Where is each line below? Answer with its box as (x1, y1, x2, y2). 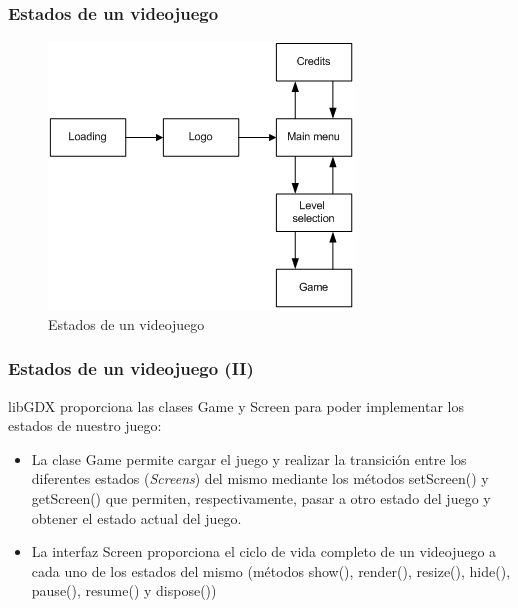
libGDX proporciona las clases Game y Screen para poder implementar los (8, 395, 464, 416)
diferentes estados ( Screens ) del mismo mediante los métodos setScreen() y (31, 468, 489, 489)
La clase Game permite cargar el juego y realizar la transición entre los (31, 448, 467, 469)
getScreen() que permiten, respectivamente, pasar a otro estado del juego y (31, 488, 491, 508)
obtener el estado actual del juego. (31, 507, 242, 528)
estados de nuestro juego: (8, 415, 162, 436)
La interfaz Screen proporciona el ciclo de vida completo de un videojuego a (31, 541, 497, 562)
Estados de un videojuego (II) (8, 356, 254, 381)
